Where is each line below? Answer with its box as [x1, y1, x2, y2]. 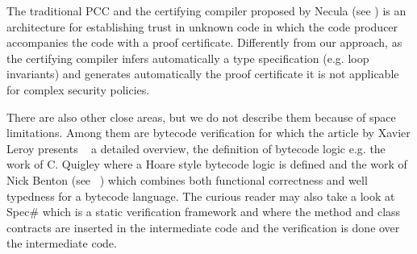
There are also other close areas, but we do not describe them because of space [6, 108, 396, 125]
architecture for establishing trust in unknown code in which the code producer [6, 18, 398, 35]
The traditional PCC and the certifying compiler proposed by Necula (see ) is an [6, 2, 407, 19]
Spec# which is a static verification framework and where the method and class [6, 203, 401, 220]
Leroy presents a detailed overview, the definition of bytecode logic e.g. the [6, 139, 386, 156]
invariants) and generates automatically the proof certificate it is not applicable [6, 65, 399, 82]
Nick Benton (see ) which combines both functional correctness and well [6, 171, 368, 188]
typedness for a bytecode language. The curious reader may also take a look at [6, 187, 395, 204]
